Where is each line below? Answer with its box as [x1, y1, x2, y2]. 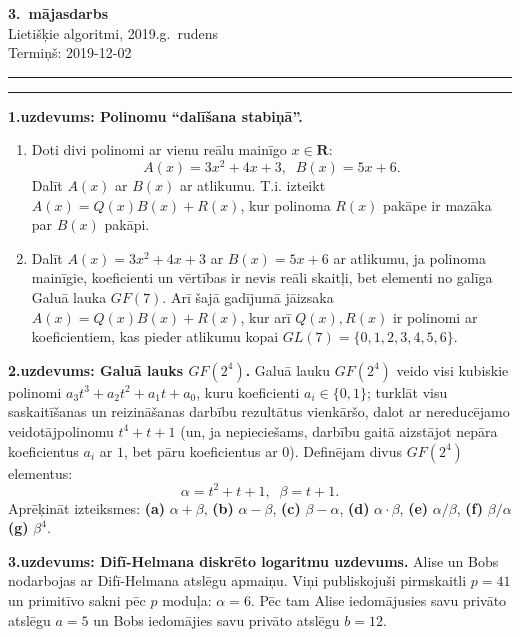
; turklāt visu [366, 381, 448, 402]
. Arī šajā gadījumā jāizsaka [162, 287, 334, 308]
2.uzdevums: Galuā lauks [8, 359, 184, 380]
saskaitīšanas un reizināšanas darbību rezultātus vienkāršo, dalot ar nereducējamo [8, 401, 510, 422]
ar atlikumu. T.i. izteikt [179, 175, 326, 196]
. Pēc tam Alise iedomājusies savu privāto [250, 590, 507, 611]
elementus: [8, 462, 73, 483]
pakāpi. [104, 214, 150, 235]
